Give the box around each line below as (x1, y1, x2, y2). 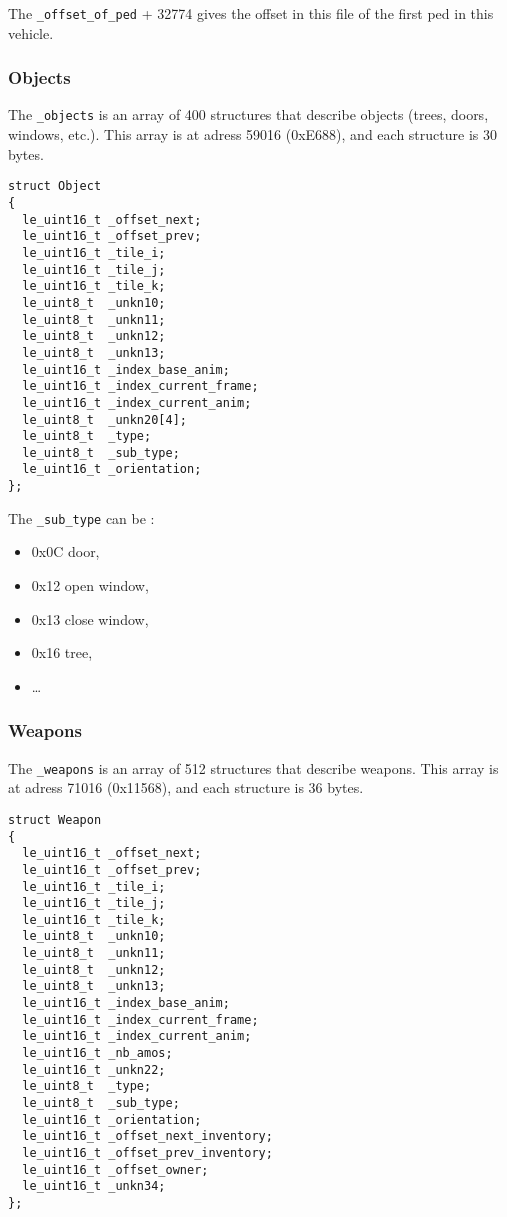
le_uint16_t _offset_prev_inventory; (22, 1146, 273, 1160)
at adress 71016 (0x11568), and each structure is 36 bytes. (8, 777, 364, 798)
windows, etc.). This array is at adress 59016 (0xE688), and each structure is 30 (8, 124, 497, 145)
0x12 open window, (31, 575, 149, 596)
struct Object (8, 179, 102, 194)
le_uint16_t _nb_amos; (22, 1046, 173, 1061)
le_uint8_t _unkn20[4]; (22, 412, 187, 427)
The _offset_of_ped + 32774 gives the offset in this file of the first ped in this (8, 3, 494, 23)
